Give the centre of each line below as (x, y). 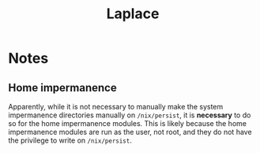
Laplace (133, 14)
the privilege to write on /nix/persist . (70, 140)
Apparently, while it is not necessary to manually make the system (116, 107)
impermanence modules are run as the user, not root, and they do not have (130, 132)
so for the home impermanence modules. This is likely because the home (128, 123)
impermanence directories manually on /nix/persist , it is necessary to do (130, 115)
